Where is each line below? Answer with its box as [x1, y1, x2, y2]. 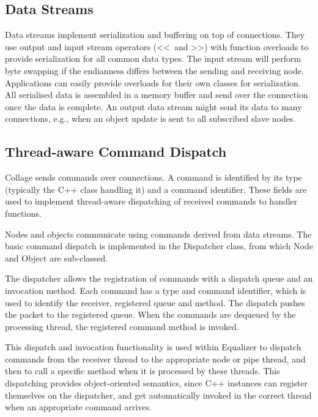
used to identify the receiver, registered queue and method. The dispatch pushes [5, 296, 305, 309]
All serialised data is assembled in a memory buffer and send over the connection [5, 88, 308, 101]
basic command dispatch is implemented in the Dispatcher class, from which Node [5, 239, 313, 252]
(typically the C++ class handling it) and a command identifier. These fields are [5, 182, 307, 195]
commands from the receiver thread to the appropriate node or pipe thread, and [5, 352, 306, 365]
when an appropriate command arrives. [5, 400, 152, 413]
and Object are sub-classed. [5, 251, 108, 264]
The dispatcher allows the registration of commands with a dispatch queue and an [5, 272, 313, 285]
